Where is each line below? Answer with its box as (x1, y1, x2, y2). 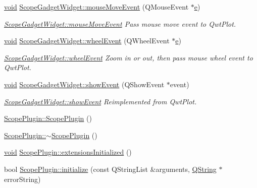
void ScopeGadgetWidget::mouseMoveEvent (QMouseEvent (4, 2, 189, 12)
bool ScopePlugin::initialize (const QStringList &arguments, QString (4, 163, 217, 174)
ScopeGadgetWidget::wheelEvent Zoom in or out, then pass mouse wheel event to (4, 52, 253, 62)
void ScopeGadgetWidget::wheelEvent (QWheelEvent (4, 35, 170, 46)
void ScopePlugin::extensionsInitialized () (4, 147, 132, 157)
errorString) (4, 173, 41, 184)
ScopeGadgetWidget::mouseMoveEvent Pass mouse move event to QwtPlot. (4, 18, 236, 29)
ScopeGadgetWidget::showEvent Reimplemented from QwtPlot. (4, 96, 197, 106)
